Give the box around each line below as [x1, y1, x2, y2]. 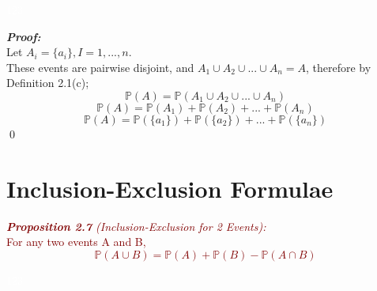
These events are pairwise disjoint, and [6, 59, 194, 75]
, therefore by [305, 59, 371, 75]
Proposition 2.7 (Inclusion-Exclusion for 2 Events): [6, 217, 266, 234]
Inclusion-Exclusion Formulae [6, 172, 334, 204]
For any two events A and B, [6, 233, 146, 250]
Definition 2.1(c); [6, 74, 89, 91]
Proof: [6, 28, 41, 44]
